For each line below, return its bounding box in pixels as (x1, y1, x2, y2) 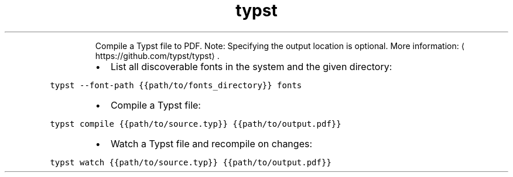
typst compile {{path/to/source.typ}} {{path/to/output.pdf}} (50, 119, 341, 129)
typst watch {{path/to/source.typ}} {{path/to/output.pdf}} (50, 157, 331, 167)
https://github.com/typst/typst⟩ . (95, 50, 220, 61)
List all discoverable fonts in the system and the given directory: (110, 60, 392, 72)
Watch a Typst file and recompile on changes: (110, 137, 313, 150)
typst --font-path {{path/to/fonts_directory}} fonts (50, 80, 302, 90)
